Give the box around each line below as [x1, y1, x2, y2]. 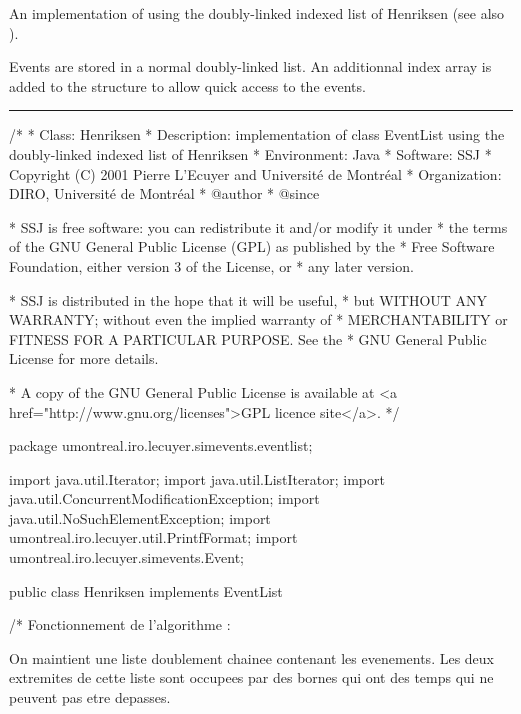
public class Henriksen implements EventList [9, 580, 283, 601]
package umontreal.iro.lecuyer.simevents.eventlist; [9, 435, 313, 456]
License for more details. [9, 348, 159, 369]
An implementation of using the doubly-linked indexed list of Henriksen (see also [9, 3, 505, 23]
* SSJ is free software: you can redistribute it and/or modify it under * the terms [9, 216, 508, 237]
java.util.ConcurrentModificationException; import [9, 488, 320, 509]
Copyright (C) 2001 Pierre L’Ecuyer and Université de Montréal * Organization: [9, 163, 502, 184]
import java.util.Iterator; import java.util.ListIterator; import [9, 468, 385, 489]
